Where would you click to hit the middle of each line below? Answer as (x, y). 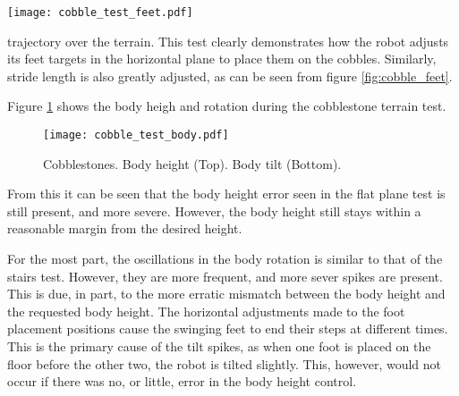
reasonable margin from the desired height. (125, 228)
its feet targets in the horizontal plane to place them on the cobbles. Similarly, (222, 59)
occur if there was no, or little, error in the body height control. (182, 381)
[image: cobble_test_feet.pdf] (100, 13)
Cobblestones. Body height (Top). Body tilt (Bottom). (192, 163)
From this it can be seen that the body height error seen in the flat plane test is (226, 194)
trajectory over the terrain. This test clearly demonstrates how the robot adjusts (228, 41)
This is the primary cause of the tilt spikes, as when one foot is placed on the (219, 346)
